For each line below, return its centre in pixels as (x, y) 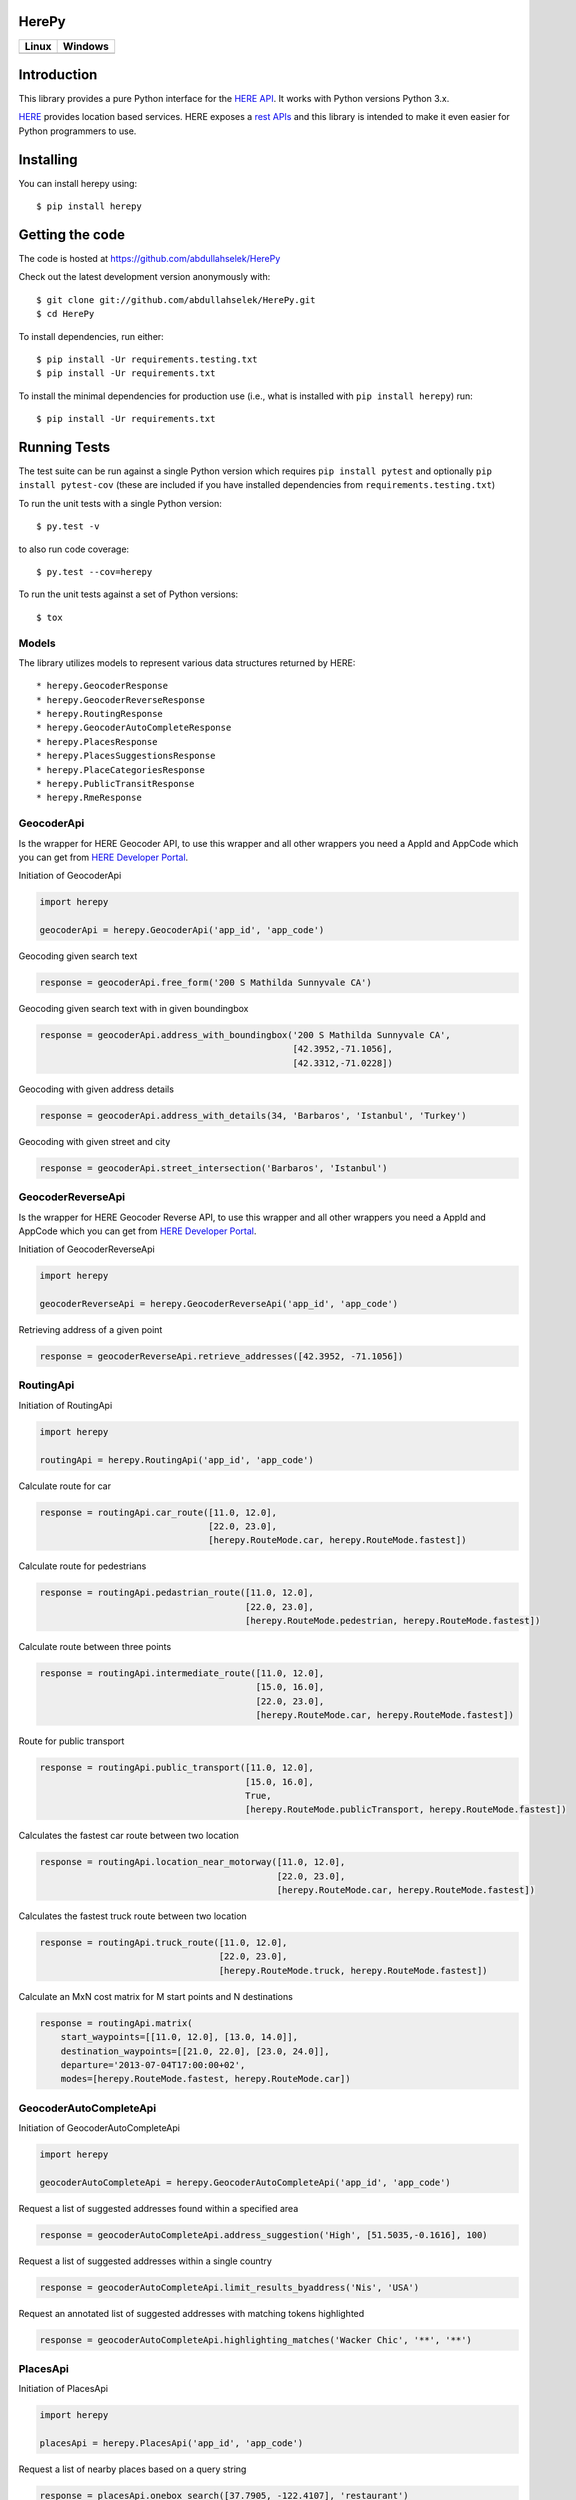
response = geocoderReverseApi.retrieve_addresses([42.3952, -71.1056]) (221, 1356)
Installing (48, 159)
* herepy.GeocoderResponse (102, 686)
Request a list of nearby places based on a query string (132, 2469)
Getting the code (71, 234)
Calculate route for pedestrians (82, 1566)
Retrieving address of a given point (90, 1330)
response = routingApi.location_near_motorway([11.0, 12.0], (192, 1862)
